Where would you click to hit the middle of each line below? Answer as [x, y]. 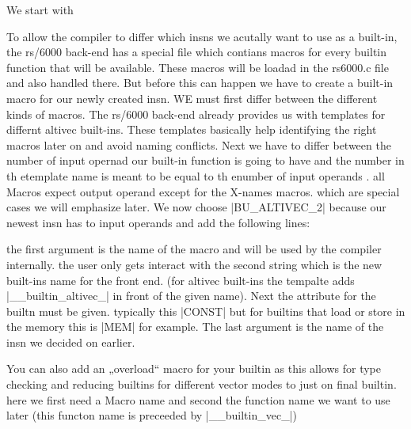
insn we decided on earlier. [71, 342]
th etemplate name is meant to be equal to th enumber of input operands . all [196, 175]
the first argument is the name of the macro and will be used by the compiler [194, 249]
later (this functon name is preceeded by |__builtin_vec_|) [152, 415]
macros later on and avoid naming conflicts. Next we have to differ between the [199, 144]
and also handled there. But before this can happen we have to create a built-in [200, 83]
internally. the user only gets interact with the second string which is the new [194, 264]
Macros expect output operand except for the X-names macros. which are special [203, 191]
